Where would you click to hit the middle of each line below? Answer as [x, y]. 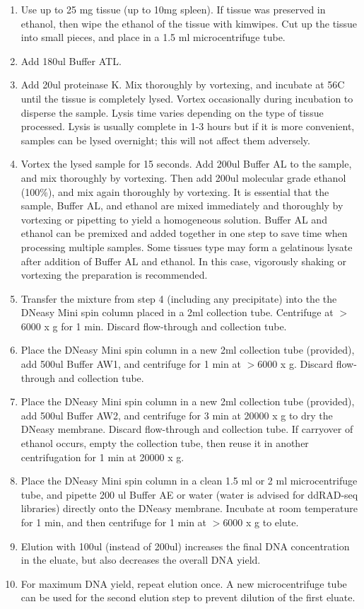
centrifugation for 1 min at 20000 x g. [102, 457]
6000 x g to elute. [261, 522]
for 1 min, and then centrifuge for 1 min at [114, 522]
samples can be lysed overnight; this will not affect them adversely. [165, 140]
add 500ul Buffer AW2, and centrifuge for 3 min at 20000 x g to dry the [177, 415]
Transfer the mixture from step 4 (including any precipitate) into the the [179, 298]
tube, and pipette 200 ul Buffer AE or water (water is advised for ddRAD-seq [189, 494]
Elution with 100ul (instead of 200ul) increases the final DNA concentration [185, 546]
